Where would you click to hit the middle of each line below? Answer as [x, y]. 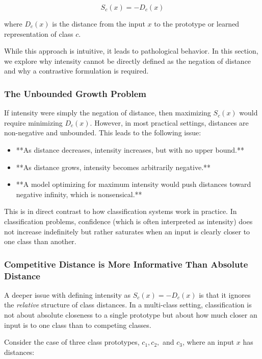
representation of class [39, 33]
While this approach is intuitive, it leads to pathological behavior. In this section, [131, 51]
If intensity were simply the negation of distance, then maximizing [108, 113]
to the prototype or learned [197, 23]
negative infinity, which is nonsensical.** [79, 194]
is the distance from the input [99, 23]
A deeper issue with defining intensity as [68, 294]
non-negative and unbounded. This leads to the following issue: [103, 133]
